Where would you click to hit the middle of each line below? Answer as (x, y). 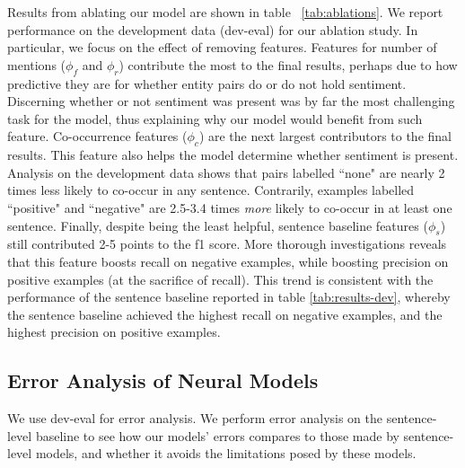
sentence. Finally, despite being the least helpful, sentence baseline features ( (218, 225)
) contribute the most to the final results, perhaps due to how (288, 64)
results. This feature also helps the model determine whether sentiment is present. (233, 155)
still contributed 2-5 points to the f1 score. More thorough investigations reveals (227, 244)
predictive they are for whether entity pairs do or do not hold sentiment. (207, 83)
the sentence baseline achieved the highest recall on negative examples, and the (225, 314)
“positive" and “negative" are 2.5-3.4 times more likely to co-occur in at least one (230, 207)
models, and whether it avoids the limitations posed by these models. (226, 453)
